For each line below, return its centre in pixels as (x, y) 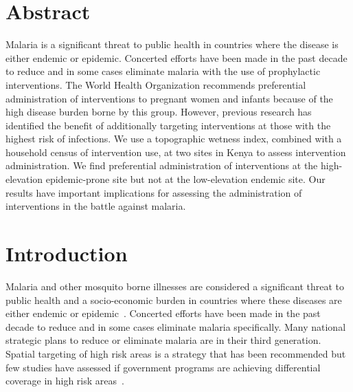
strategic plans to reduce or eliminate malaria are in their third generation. (163, 340)
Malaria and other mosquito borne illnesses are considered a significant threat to (175, 286)
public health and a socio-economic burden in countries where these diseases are (174, 300)
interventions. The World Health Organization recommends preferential (156, 84)
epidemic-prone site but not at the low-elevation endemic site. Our (185, 179)
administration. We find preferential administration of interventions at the (162, 165)
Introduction (67, 253)
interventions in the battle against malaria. (96, 206)
